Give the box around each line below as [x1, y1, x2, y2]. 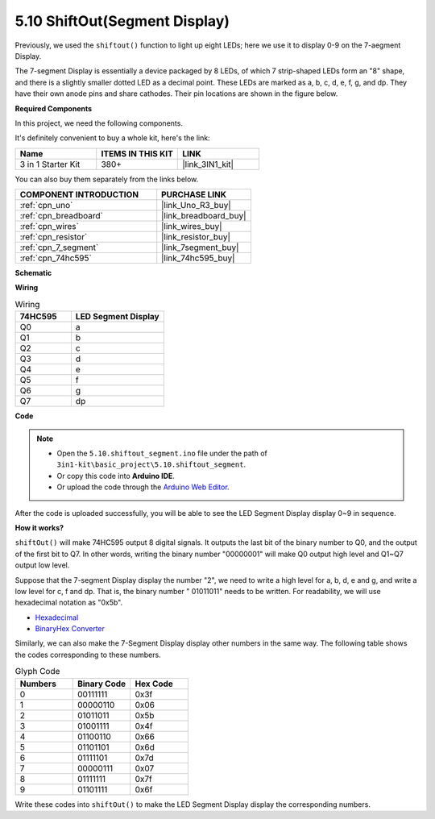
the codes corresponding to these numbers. [14, 650, 161, 659]
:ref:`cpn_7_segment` [19, 242, 99, 253]
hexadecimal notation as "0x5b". [14, 597, 123, 608]
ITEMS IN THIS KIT [101, 148, 173, 159]
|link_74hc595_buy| [161, 252, 235, 264]
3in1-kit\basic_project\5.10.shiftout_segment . [56, 459, 246, 469]
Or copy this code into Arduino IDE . [56, 471, 175, 480]
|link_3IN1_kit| [182, 158, 234, 169]
